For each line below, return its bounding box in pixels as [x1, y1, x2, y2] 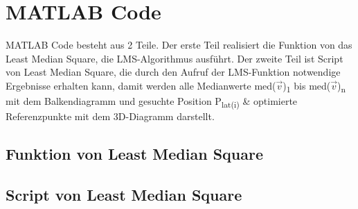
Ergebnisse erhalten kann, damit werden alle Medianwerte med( [6, 78, 276, 92]
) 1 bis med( [283, 78, 331, 94]
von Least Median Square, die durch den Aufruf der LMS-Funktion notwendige [6, 65, 341, 79]
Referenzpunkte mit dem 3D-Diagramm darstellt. [6, 109, 215, 124]
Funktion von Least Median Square [6, 143, 263, 165]
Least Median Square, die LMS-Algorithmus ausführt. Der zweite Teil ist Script [6, 51, 343, 65]
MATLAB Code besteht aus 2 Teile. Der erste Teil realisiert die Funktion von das [6, 37, 352, 52]
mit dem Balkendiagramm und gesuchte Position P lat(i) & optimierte [6, 94, 298, 110]
